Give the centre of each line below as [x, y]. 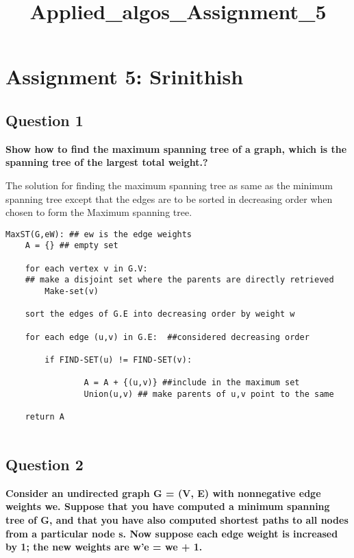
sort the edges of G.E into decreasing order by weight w [160, 314]
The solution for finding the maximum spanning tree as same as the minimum [169, 185]
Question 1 [45, 120]
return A [45, 417]
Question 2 [45, 464]
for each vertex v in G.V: [86, 268]
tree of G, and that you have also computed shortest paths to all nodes [177, 519]
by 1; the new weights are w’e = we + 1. [104, 547]
